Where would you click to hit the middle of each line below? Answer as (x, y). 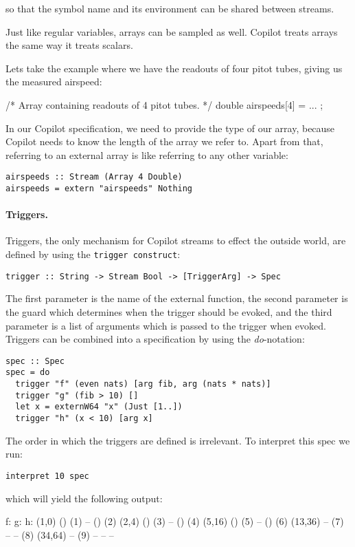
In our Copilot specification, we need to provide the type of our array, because (170, 128)
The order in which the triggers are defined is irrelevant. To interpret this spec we (178, 440)
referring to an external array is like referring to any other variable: (147, 154)
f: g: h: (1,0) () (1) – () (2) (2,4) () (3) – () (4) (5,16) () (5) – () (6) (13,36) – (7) (175, 521)
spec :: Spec (35, 361)
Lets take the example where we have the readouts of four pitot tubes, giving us (174, 68)
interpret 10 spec (47, 476)
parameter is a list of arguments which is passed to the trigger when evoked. (166, 325)
